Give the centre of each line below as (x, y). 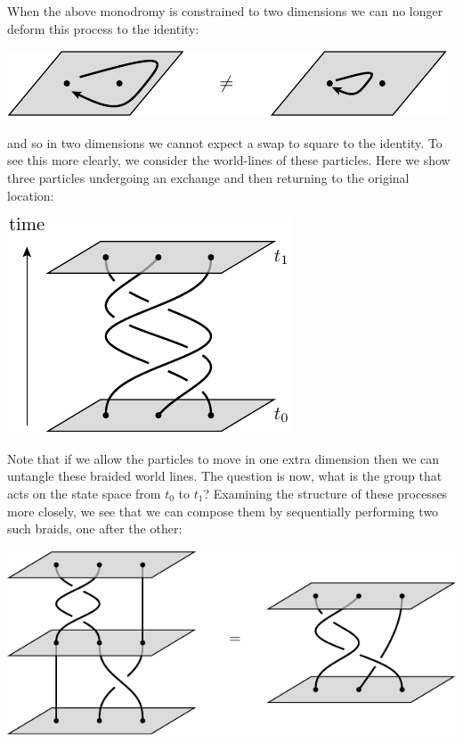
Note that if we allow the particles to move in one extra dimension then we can (223, 458)
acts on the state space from (84, 493)
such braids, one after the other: (95, 528)
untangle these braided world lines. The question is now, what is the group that (225, 476)
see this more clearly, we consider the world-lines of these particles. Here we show (229, 160)
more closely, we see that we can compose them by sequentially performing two (223, 511)
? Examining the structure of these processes (325, 493)
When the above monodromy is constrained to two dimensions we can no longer (225, 11)
